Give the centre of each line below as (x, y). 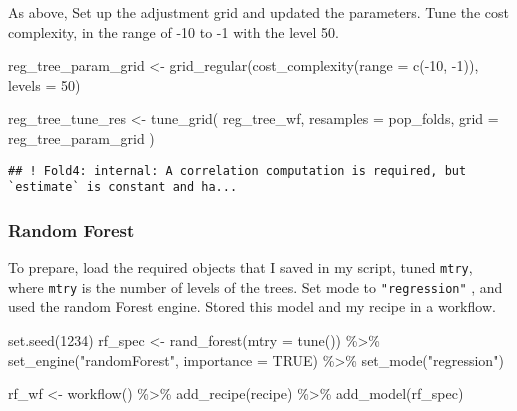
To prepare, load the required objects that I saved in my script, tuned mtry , (240, 267)
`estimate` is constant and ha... (123, 187)
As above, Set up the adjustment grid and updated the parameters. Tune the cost (258, 12)
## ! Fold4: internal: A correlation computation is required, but (237, 170)
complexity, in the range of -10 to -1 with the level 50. (173, 31)
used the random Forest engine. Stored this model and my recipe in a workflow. (252, 306)
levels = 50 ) (44, 84)
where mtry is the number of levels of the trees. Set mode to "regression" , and (255, 286)
